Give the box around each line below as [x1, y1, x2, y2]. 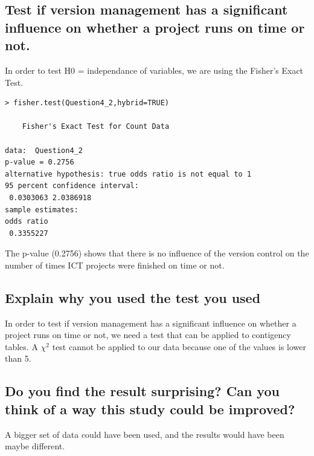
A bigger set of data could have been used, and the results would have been [5, 428, 284, 440]
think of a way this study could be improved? [5, 399, 295, 418]
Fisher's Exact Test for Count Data [22, 122, 170, 131]
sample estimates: [5, 205, 78, 214]
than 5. [5, 352, 31, 365]
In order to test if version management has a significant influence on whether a [5, 316, 296, 329]
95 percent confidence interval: [5, 181, 139, 191]
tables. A [5, 340, 38, 353]
